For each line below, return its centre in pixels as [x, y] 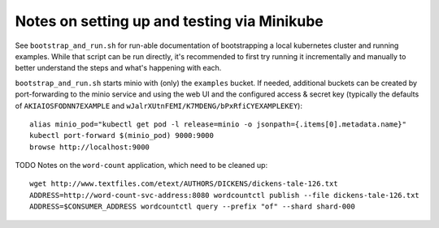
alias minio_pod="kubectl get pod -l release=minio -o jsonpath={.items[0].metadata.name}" [218, 124]
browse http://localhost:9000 [90, 147]
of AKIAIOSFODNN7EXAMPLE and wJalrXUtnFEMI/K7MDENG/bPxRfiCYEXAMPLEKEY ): [159, 105]
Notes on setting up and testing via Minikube [170, 21]
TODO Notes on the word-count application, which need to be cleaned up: [141, 166]
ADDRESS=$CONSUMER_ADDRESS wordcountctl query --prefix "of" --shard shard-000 [192, 206]
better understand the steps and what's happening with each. [118, 68]
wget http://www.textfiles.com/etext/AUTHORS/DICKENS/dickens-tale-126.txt [184, 184]
